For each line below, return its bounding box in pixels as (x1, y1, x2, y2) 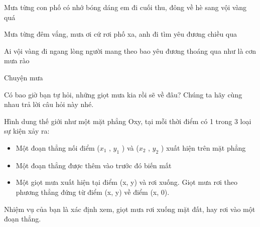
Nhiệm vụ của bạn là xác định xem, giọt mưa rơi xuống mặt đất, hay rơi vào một (4, 203, 255, 214)
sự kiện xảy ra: (4, 126, 50, 136)
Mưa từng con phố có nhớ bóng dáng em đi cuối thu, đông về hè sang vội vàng (4, 2, 247, 12)
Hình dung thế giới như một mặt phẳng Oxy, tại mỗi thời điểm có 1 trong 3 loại (4, 116, 251, 126)
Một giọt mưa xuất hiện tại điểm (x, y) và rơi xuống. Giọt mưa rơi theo (16, 177, 237, 187)
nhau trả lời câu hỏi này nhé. (4, 99, 94, 109)
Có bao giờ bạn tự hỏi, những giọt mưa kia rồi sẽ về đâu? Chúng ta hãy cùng (4, 89, 242, 99)
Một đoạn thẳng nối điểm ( (16, 142, 100, 153)
